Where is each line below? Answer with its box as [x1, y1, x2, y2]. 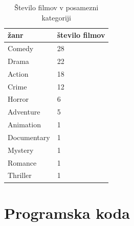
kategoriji [41, 12, 72, 22]
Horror [8, 94, 29, 104]
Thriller [8, 170, 32, 180]
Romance [8, 157, 37, 168]
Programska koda [4, 202, 130, 223]
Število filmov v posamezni [14, 2, 99, 12]
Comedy [8, 43, 34, 54]
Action [8, 68, 29, 79]
